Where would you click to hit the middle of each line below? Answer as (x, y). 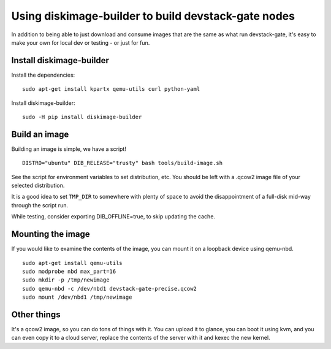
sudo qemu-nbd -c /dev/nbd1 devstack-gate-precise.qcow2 (110, 289)
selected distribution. (38, 186)
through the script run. (40, 205)
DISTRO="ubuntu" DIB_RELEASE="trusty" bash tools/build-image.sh (123, 163)
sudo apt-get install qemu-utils (72, 263)
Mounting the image (51, 234)
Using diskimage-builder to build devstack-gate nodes (153, 16)
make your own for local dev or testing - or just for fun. (81, 42)
